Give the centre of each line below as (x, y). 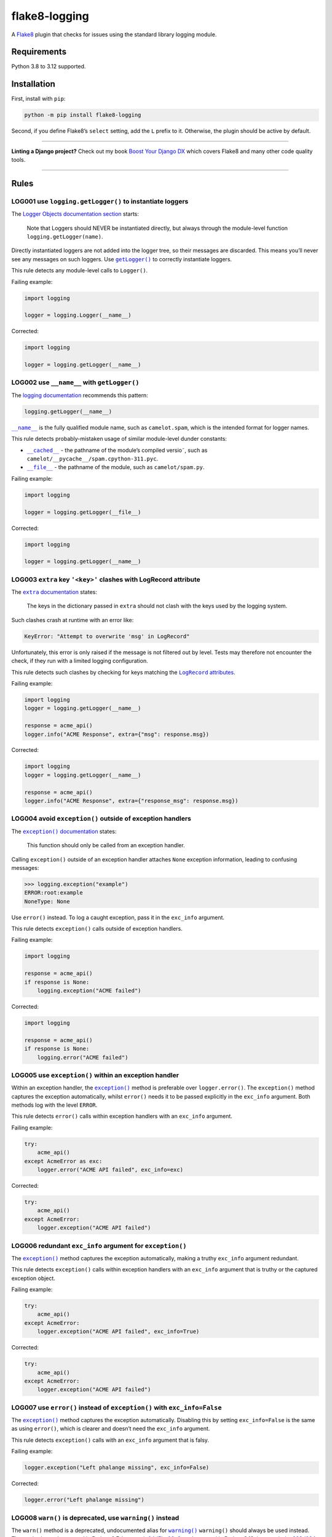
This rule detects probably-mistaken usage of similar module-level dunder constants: (119, 439)
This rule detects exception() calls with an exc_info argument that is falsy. (110, 1440)
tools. (18, 160)
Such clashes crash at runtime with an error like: (73, 620)
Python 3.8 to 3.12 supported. (49, 66)
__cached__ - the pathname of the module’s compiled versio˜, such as (117, 450)
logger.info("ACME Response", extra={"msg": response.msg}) (117, 734)
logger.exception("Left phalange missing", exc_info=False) (117, 1468)
